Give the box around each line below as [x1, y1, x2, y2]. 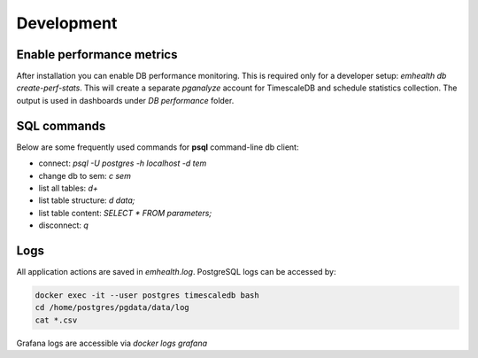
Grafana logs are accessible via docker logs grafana [16, 338, 208, 348]
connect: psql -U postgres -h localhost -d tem [38, 158, 207, 168]
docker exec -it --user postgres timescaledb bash [35, 290, 260, 300]
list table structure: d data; [38, 195, 135, 206]
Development [16, 13, 118, 33]
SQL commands [16, 118, 106, 133]
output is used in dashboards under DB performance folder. [16, 95, 235, 105]
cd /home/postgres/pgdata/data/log [35, 302, 189, 313]
